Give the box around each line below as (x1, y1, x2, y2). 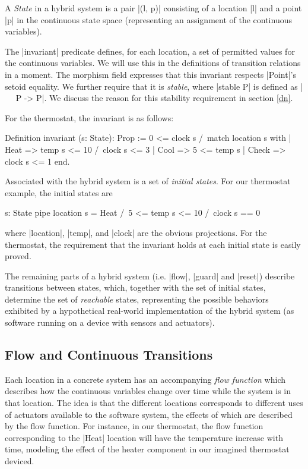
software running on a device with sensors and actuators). (5, 316, 215, 329)
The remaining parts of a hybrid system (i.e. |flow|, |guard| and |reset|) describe (5, 269, 295, 282)
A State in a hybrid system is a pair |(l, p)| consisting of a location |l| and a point (5, 2, 302, 14)
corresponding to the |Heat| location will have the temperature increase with (5, 431, 283, 443)
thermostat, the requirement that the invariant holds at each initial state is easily (5, 238, 301, 250)
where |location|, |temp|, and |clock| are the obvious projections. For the (5, 226, 267, 238)
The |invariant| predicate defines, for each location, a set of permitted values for (5, 45, 295, 57)
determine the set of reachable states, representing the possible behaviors (5, 292, 269, 305)
